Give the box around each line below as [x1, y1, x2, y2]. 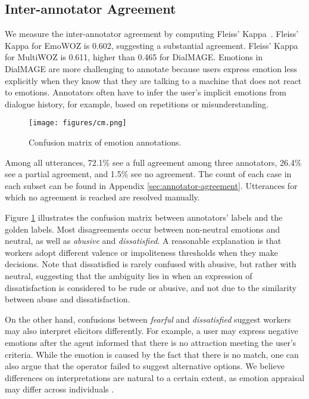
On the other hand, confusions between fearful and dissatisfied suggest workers [5, 313, 291, 325]
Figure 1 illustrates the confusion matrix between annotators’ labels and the [5, 211, 283, 223]
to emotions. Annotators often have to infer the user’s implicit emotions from [5, 86, 287, 98]
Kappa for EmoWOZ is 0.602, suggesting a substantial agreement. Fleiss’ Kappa [5, 39, 298, 51]
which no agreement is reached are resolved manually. [5, 191, 200, 203]
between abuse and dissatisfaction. [5, 293, 130, 305]
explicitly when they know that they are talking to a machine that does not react [5, 74, 302, 86]
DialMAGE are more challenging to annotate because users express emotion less [5, 62, 297, 75]
